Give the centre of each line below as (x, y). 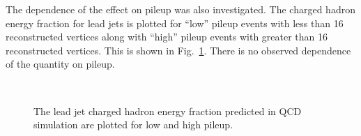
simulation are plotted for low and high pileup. (133, 124)
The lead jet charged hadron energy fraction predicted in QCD (168, 111)
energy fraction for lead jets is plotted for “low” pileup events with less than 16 (175, 23)
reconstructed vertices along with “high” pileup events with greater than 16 (167, 37)
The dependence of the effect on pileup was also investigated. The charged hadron (180, 9)
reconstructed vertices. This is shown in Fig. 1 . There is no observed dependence (178, 50)
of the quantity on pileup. (60, 64)
